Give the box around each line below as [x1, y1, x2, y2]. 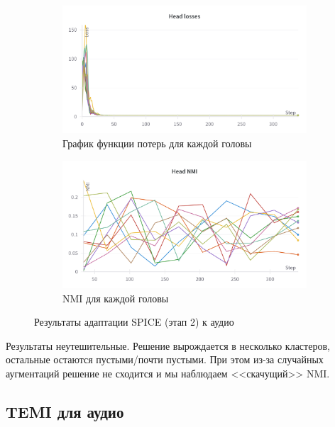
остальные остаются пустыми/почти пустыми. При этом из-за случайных [6, 352, 324, 367]
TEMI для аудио [6, 400, 124, 422]
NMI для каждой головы [62, 290, 169, 305]
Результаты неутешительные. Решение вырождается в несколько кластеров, [6, 338, 330, 353]
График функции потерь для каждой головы [62, 135, 252, 150]
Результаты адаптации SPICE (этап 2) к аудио [34, 314, 234, 329]
